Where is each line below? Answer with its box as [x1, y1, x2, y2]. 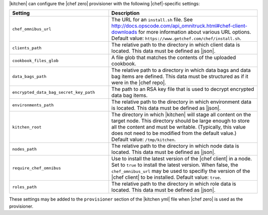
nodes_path [12, 146, 37, 151]
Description [111, 10, 140, 17]
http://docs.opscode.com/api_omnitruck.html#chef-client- [111, 22, 248, 29]
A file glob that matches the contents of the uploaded [111, 54, 236, 61]
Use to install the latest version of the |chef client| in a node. [111, 155, 252, 162]
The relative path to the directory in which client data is [111, 41, 240, 48]
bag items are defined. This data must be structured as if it [111, 73, 249, 80]
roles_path [12, 184, 37, 190]
